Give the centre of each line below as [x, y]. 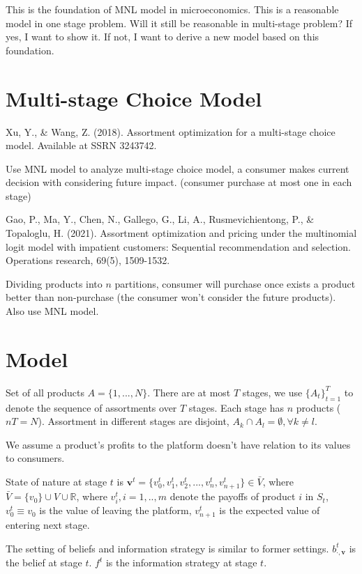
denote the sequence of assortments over [91, 407]
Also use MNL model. [52, 311]
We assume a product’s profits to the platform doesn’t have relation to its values [178, 444]
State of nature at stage [56, 481]
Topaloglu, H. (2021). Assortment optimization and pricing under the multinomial [181, 233]
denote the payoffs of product [233, 496]
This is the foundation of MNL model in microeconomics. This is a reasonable [172, 9]
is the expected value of [270, 510]
